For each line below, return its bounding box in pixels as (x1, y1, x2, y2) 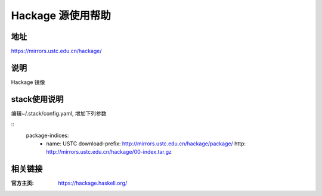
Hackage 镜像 (11, 78, 45, 86)
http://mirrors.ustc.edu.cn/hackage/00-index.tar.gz (46, 148, 172, 155)
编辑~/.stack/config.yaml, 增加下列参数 (11, 110, 107, 117)
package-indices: (26, 132, 69, 139)
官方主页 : (11, 179, 34, 187)
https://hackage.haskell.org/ (58, 179, 128, 187)
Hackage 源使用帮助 (11, 9, 112, 22)
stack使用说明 (11, 94, 64, 104)
